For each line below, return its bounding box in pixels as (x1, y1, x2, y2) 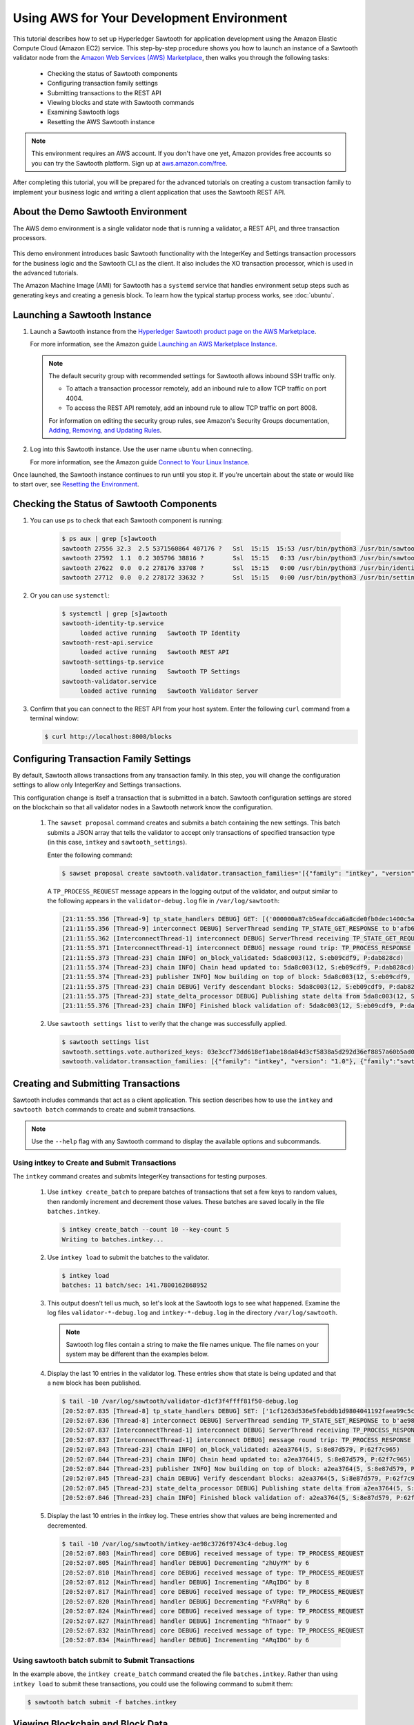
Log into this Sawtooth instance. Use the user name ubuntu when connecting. (30, 445, 253, 453)
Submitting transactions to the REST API (47, 88, 161, 97)
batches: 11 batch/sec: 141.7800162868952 (61, 1281, 208, 1289)
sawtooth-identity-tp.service (61, 620, 164, 627)
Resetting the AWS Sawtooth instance (47, 117, 155, 126)
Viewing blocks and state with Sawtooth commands (47, 98, 195, 106)
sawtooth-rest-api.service (61, 639, 153, 647)
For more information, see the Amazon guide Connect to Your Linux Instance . (30, 457, 250, 466)
